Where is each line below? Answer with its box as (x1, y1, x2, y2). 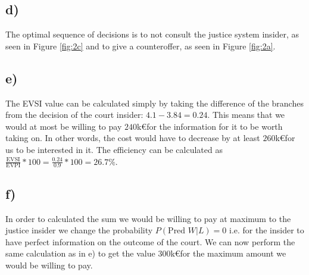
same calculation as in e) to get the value (5, 247, 155, 260)
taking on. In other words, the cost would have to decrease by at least (5, 132, 260, 144)
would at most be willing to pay (5, 120, 122, 132)
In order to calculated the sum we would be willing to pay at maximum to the (5, 212, 291, 224)
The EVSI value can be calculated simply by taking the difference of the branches (5, 96, 304, 109)
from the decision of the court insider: (5, 108, 143, 121)
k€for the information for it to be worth (136, 120, 283, 132)
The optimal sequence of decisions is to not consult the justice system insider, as (5, 28, 299, 40)
